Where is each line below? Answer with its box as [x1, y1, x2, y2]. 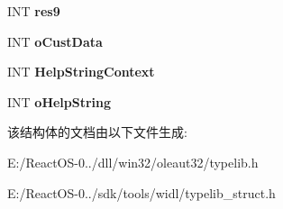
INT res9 [7, 2, 60, 20]
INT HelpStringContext [7, 62, 155, 81]
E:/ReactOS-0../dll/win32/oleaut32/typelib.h [7, 152, 259, 171]
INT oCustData [7, 32, 103, 50]
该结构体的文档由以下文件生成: [7, 123, 187, 141]
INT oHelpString [7, 92, 112, 111]
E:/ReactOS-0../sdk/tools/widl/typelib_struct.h [7, 183, 276, 202]
